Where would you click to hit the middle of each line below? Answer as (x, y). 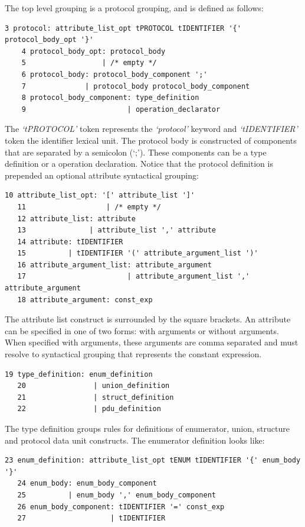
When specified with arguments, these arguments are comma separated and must (152, 342)
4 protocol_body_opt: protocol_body (94, 51)
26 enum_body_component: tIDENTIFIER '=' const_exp (121, 507)
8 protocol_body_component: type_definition (110, 98)
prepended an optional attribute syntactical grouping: (102, 175)
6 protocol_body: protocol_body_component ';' (114, 74)
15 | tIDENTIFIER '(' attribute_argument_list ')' (138, 253)
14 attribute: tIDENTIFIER (70, 242)
